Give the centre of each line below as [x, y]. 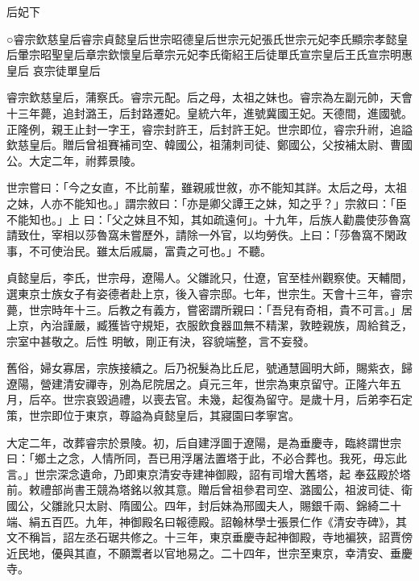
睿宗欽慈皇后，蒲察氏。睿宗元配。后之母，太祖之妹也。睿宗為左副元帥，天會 [209, 97]
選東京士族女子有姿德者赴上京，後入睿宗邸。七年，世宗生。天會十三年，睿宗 [209, 293]
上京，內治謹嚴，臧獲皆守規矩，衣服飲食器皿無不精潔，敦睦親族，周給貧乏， [209, 325]
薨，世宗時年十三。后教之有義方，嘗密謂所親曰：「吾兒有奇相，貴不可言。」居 [209, 309]
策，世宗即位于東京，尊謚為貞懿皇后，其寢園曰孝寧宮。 [153, 415]
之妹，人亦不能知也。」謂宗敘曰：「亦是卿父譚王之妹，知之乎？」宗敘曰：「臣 [207, 203]
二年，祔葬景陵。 [96, 160]
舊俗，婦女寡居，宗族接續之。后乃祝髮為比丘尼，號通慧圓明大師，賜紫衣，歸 [209, 368]
